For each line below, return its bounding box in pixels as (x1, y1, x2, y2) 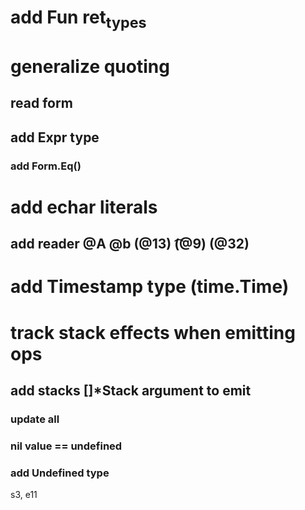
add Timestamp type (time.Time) (10, 276, 290, 298)
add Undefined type (10, 466, 110, 480)
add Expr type (10, 129, 100, 146)
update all (10, 412, 60, 426)
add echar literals (10, 196, 158, 218)
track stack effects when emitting (10, 321, 296, 344)
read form (10, 95, 73, 112)
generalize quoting (10, 55, 170, 78)
